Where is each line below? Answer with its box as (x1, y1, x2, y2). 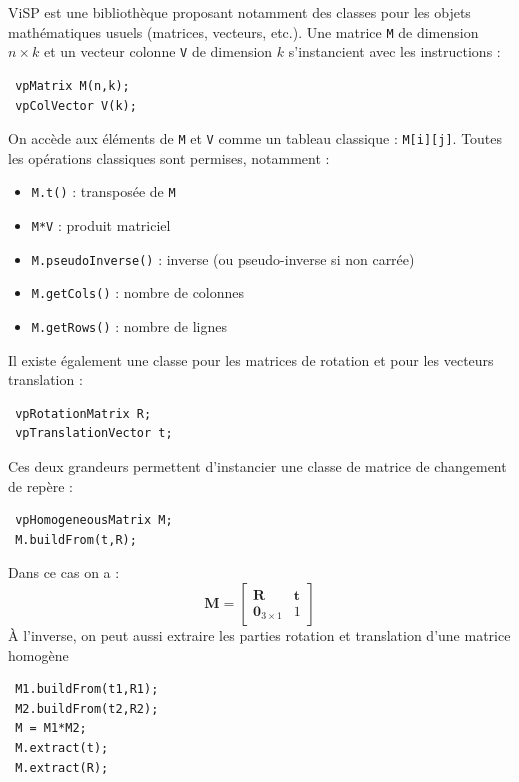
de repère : (8, 475, 74, 496)
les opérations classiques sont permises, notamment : (8, 147, 330, 168)
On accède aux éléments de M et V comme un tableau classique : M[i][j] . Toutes (8, 128, 503, 149)
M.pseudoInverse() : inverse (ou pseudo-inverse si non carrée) (31, 248, 415, 269)
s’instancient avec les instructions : (288, 41, 501, 62)
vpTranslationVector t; (15, 426, 173, 441)
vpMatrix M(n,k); (15, 78, 130, 93)
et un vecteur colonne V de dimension (43, 41, 273, 62)
